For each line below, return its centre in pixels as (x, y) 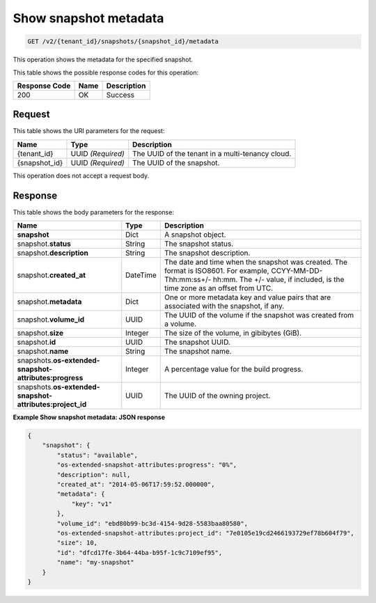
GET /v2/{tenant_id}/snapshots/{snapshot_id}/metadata (123, 41)
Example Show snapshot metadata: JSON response (89, 417)
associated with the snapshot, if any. (225, 306)
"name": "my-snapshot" (96, 563)
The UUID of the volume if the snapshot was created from (259, 315)
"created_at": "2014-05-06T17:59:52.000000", (136, 485)
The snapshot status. (199, 244)
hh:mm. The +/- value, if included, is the (279, 280)
